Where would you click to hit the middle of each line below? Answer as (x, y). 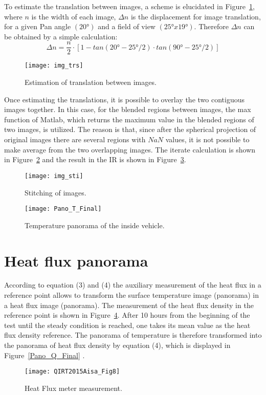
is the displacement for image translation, (196, 16)
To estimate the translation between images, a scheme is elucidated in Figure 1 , (129, 6)
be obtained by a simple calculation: (61, 36)
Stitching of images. (56, 192)
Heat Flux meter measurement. (73, 388)
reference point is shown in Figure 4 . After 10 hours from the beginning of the (127, 315)
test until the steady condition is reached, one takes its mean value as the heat (127, 325)
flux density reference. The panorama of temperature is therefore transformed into (133, 335)
